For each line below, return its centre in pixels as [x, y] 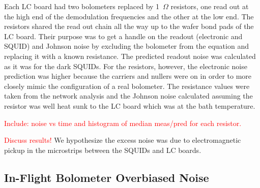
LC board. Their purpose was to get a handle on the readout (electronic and [123, 36]
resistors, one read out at [210, 6]
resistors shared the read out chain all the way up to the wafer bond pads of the [129, 26]
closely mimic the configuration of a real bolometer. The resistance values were [127, 86]
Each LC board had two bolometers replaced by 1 [82, 6]
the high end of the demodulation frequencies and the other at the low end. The [129, 16]
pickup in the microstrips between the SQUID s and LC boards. [103, 150]
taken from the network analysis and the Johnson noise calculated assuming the [128, 96]
